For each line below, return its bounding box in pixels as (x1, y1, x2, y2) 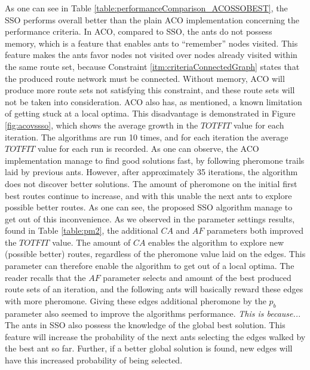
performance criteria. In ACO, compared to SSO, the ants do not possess (5, 25, 272, 38)
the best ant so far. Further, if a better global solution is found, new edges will (5, 342, 293, 354)
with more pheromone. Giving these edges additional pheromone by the (5, 294, 266, 307)
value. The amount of (52, 236, 131, 248)
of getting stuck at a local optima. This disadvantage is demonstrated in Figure (5, 107, 296, 120)
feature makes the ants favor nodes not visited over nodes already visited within (5, 48, 297, 61)
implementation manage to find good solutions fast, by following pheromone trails (5, 154, 305, 166)
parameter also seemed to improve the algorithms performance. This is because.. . (5, 307, 301, 319)
